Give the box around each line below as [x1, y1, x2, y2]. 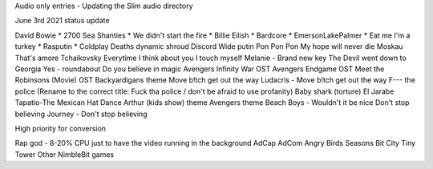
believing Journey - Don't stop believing [14, 109, 148, 119]
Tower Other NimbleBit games [14, 149, 115, 159]
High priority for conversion [14, 123, 107, 133]
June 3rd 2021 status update [14, 16, 110, 26]
